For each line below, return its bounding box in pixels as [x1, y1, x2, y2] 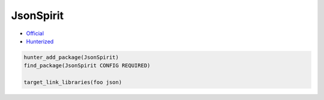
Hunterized [26, 37, 54, 45]
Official [26, 30, 44, 37]
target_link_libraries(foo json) [23, 79, 122, 86]
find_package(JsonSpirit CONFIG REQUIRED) [23, 62, 151, 69]
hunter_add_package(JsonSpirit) [23, 54, 119, 61]
